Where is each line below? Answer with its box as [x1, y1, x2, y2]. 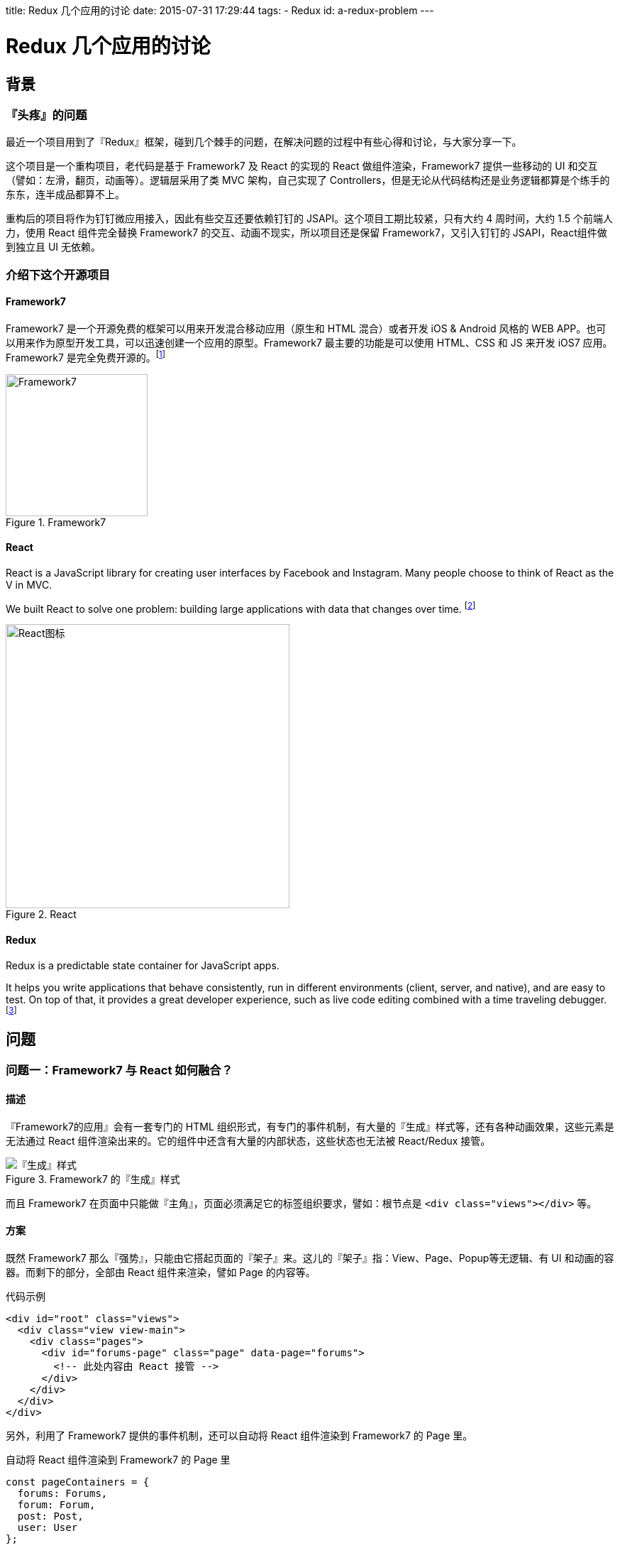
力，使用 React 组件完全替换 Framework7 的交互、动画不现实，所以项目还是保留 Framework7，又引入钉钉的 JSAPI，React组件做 [6, 227, 607, 239]
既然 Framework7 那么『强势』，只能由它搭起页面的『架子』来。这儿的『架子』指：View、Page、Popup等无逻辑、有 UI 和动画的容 [6, 1251, 614, 1264]
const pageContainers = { [6, 1476, 150, 1488]
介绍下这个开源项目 [6, 267, 111, 282]
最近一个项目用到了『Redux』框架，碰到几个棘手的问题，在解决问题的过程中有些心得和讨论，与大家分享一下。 [6, 136, 522, 148]
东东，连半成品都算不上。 [6, 188, 125, 201]
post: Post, [17, 1510, 84, 1522]
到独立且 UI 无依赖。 [6, 241, 101, 254]
